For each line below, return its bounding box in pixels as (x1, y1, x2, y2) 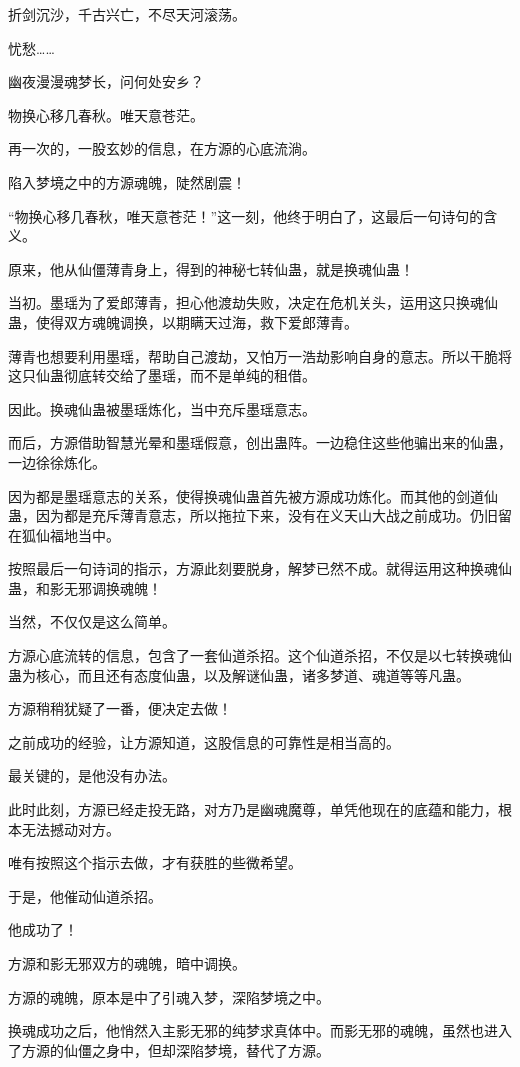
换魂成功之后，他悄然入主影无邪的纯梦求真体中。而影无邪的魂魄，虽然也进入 (8, 1020, 512, 1041)
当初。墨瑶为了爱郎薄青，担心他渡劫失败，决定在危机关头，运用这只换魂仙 (8, 292, 498, 313)
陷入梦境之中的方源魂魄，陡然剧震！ (8, 171, 246, 192)
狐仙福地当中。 (21, 524, 120, 545)
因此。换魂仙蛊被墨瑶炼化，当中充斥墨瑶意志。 (8, 398, 316, 419)
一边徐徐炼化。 (8, 451, 106, 472)
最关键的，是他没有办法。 (8, 765, 176, 786)
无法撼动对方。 (21, 818, 120, 839)
